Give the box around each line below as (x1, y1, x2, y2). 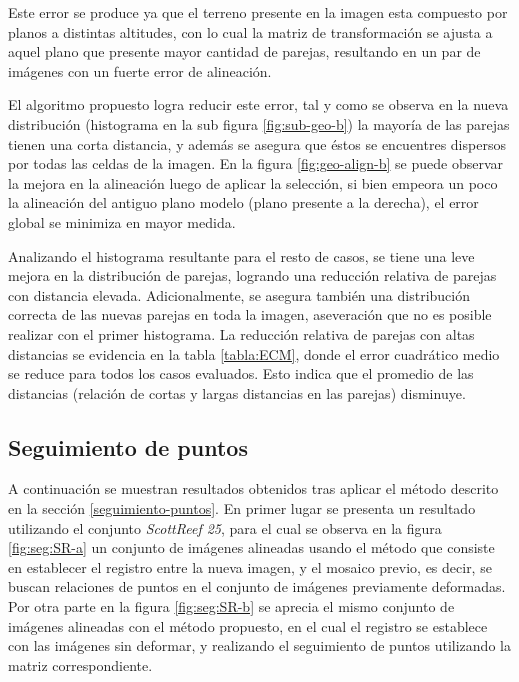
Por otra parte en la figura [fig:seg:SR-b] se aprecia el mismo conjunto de (8, 596, 455, 617)
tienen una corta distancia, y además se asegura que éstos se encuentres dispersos (8, 133, 506, 154)
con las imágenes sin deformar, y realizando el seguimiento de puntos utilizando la (8, 635, 511, 656)
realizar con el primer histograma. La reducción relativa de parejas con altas (8, 323, 475, 344)
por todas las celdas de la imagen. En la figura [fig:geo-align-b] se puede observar (8, 153, 504, 174)
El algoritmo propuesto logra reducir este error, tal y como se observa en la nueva (8, 94, 509, 115)
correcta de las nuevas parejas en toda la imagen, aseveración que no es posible (8, 304, 492, 325)
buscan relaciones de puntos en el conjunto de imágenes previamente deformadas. (8, 576, 506, 597)
